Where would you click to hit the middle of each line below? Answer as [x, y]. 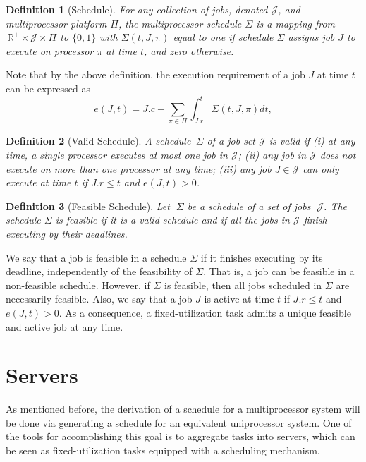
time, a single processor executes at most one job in [117, 154]
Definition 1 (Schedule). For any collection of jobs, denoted [137, 9]
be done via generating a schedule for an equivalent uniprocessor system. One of [179, 422]
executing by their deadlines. [67, 233]
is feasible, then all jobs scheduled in [243, 285]
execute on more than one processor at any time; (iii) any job [139, 168]
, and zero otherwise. [189, 50]
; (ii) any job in [272, 154]
